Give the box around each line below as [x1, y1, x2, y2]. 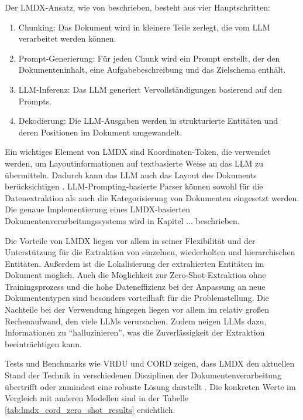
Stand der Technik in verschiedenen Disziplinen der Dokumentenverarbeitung [5, 369, 281, 381]
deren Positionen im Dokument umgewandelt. [18, 126, 183, 138]
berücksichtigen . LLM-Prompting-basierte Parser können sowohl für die [5, 180, 263, 192]
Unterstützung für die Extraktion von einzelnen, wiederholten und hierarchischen [5, 246, 295, 258]
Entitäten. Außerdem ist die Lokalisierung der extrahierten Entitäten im [5, 257, 264, 269]
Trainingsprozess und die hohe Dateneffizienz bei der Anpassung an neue [5, 280, 266, 292]
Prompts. [18, 94, 52, 107]
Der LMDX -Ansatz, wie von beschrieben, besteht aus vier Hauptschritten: [5, 1, 270, 13]
